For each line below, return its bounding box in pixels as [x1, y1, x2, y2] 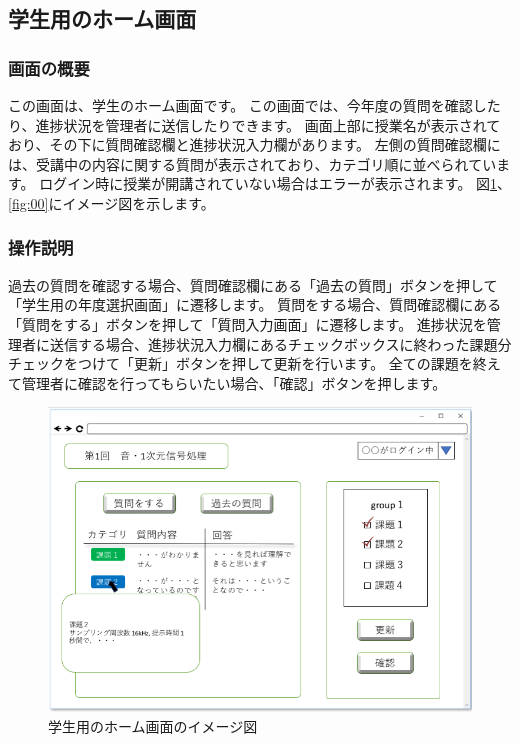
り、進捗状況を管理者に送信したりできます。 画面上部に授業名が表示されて [8, 114, 501, 135]
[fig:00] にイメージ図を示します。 [8, 192, 215, 213]
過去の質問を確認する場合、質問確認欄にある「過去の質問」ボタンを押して [8, 274, 498, 295]
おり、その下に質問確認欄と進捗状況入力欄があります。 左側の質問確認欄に [8, 134, 501, 155]
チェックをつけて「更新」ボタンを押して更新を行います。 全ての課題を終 [8, 353, 487, 374]
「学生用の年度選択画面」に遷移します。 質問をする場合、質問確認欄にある [8, 294, 502, 315]
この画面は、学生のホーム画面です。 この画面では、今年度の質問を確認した [8, 95, 501, 115]
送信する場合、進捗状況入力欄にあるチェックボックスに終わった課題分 [49, 333, 512, 354]
